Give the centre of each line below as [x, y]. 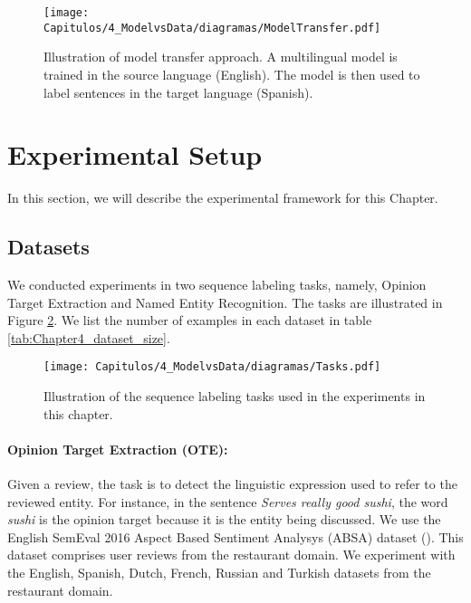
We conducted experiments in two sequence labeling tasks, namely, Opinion [217, 285]
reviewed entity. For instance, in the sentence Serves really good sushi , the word [228, 501]
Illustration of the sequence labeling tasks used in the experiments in [235, 396]
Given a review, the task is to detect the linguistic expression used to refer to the [232, 484]
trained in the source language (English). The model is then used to [232, 74]
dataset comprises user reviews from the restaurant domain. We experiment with [231, 555]
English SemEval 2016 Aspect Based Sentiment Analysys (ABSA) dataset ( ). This [235, 536]
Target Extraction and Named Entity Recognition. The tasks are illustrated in [225, 302]
